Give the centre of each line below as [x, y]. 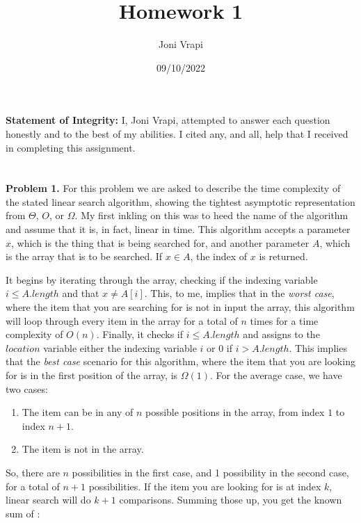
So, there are [33, 472]
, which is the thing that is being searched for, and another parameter [160, 242]
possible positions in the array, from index [235, 412]
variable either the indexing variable [120, 347]
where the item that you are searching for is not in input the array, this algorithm [180, 307]
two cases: [27, 388]
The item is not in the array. [83, 449]
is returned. [283, 256]
